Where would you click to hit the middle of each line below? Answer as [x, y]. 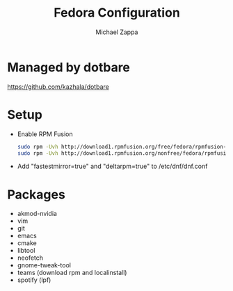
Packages [37, 194]
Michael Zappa [117, 32]
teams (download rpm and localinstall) [72, 273]
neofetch [30, 258]
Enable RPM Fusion [45, 134]
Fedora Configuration [117, 13]
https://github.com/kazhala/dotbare [58, 86]
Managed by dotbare [69, 67]
